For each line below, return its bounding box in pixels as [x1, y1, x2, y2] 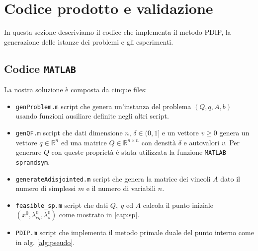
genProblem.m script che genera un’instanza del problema [15, 101, 191, 111]
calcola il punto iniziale [143, 199, 213, 210]
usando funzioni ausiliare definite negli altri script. [15, 111, 169, 121]
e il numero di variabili [86, 183, 156, 193]
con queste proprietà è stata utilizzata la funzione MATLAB [51, 147, 226, 157]
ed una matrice [61, 137, 107, 147]
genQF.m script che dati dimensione [15, 127, 123, 137]
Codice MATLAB [4, 61, 76, 76]
